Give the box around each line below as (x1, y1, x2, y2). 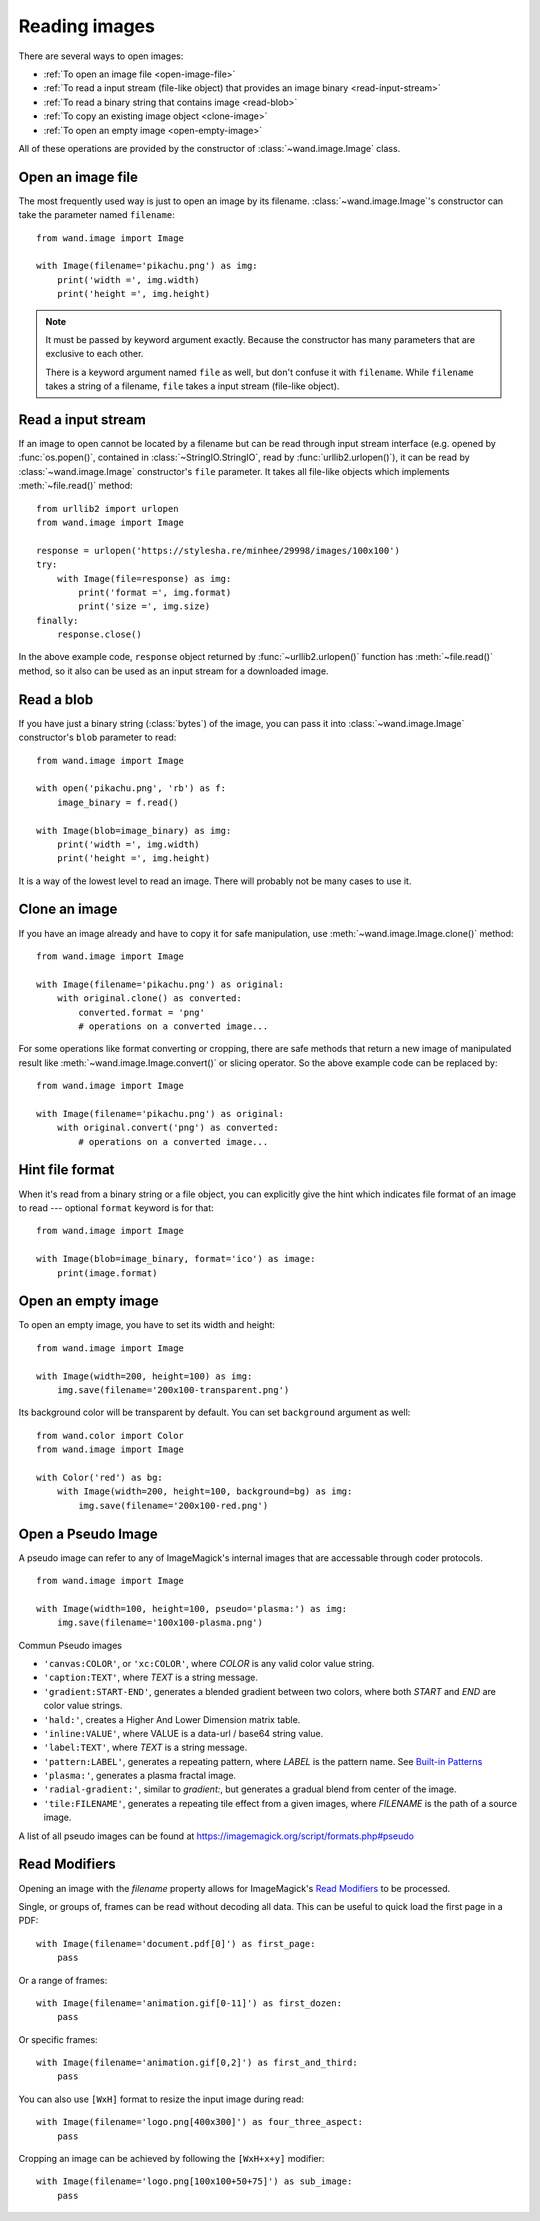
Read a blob (18, 691, 94, 708)
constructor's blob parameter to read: (18, 731, 177, 744)
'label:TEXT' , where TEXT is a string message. (43, 1741, 248, 1754)
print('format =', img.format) (78, 586, 232, 598)
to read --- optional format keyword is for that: (18, 1201, 214, 1214)
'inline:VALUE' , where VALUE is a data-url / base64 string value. (43, 1727, 324, 1739)
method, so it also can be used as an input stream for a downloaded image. (18, 665, 329, 677)
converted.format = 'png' (78, 1006, 205, 1018)
